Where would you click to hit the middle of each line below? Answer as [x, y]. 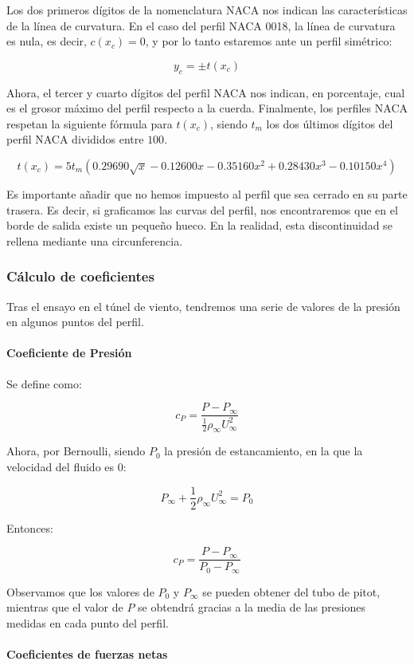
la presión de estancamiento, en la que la [264, 451]
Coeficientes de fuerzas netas [87, 654]
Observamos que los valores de [80, 591]
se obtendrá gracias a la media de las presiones [252, 607]
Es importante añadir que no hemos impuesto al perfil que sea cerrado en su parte [207, 193]
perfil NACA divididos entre [75, 139]
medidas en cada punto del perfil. [88, 622]
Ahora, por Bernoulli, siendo [76, 451]
